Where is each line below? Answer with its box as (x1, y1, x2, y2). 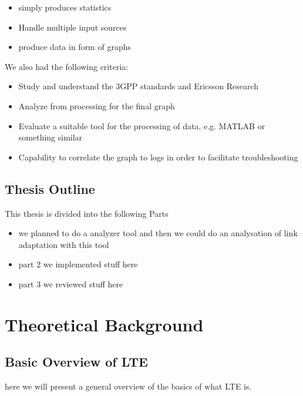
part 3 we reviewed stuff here (18, 277, 123, 290)
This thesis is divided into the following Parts (5, 207, 169, 219)
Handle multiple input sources (18, 21, 127, 33)
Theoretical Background (5, 312, 204, 336)
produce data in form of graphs (18, 41, 131, 53)
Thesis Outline (5, 179, 95, 197)
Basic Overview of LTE (5, 353, 148, 371)
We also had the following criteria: (5, 60, 129, 72)
